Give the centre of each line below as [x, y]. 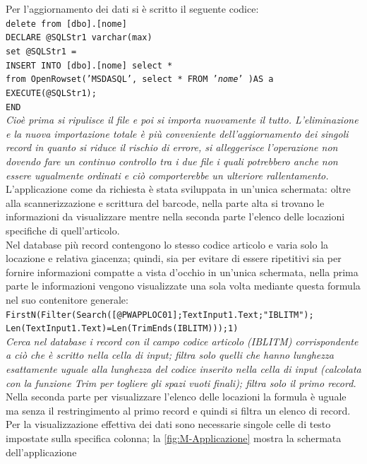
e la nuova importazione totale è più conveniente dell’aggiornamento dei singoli [177, 133]
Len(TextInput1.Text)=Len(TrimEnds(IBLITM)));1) [122, 329]
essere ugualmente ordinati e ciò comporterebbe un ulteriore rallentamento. [167, 175]
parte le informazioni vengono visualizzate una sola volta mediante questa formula [183, 286]
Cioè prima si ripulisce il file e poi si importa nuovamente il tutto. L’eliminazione [182, 120]
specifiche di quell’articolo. [63, 230]
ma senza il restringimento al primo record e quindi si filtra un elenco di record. [178, 410]
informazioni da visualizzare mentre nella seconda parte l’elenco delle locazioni [175, 216]
